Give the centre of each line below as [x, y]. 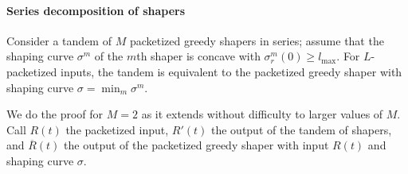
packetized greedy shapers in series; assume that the [257, 40]
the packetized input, [117, 129]
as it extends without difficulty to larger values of [262, 114]
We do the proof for [55, 114]
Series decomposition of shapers [96, 10]
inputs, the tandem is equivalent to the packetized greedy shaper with [231, 71]
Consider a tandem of [59, 40]
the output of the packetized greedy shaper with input [196, 145]
